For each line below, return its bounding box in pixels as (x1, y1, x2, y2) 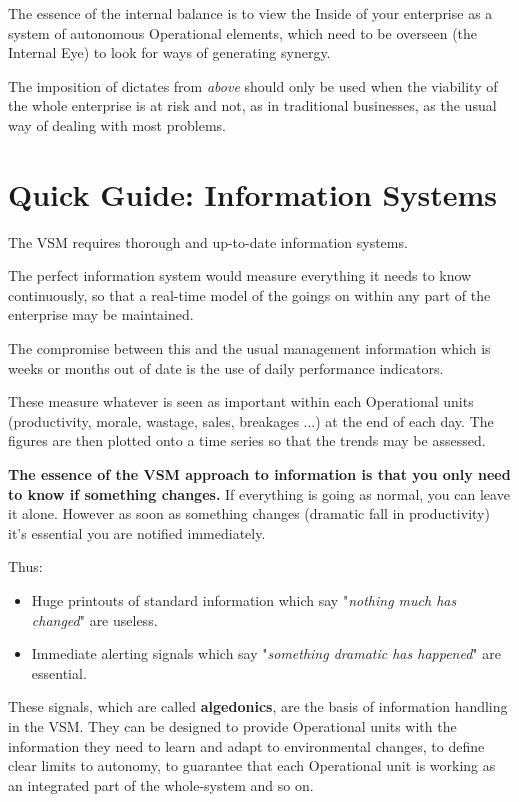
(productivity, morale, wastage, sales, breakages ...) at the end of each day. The (8, 410, 494, 431)
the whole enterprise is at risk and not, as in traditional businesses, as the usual (8, 95, 497, 116)
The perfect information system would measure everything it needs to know (8, 265, 472, 286)
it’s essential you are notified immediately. (8, 522, 266, 543)
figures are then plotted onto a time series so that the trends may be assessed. (8, 430, 486, 451)
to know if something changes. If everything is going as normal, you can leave (8, 483, 510, 504)
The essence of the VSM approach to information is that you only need (8, 464, 511, 485)
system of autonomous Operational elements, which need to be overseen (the (8, 22, 478, 43)
